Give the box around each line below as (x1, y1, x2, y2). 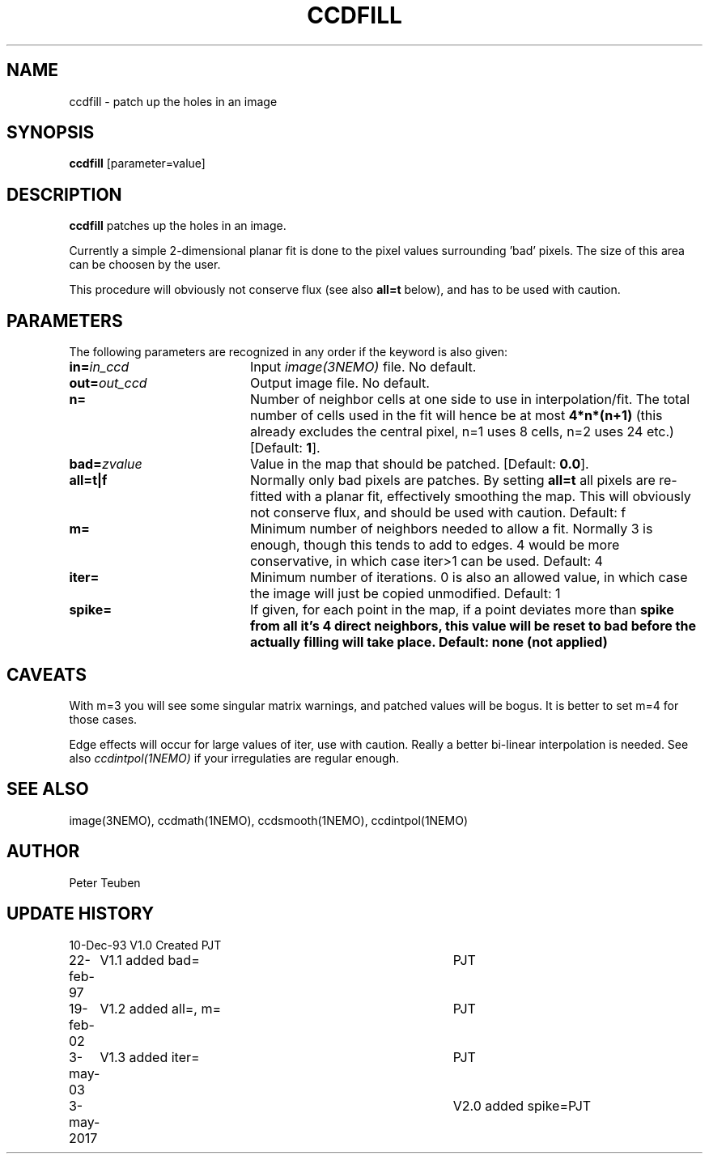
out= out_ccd (69, 375, 147, 392)
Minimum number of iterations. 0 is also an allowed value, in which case (249, 569, 688, 586)
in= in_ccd (69, 359, 129, 376)
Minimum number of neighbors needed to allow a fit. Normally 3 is (249, 521, 653, 538)
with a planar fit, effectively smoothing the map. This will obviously (285, 488, 691, 505)
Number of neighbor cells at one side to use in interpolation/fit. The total (249, 391, 690, 408)
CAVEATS (6, 664, 87, 685)
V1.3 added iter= (100, 1048, 200, 1065)
